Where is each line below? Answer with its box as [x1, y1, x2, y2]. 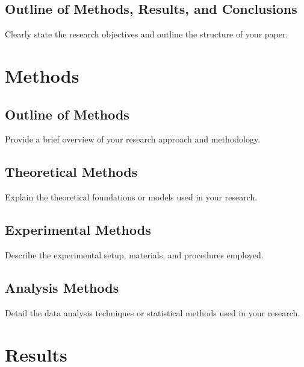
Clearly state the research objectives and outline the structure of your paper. [5, 28, 288, 40]
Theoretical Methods [5, 162, 138, 181]
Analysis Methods [5, 278, 119, 296]
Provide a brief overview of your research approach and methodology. [5, 133, 261, 145]
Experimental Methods [5, 220, 151, 239]
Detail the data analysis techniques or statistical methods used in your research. [5, 306, 300, 319]
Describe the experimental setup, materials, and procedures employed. [5, 248, 264, 261]
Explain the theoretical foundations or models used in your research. [5, 191, 258, 203]
